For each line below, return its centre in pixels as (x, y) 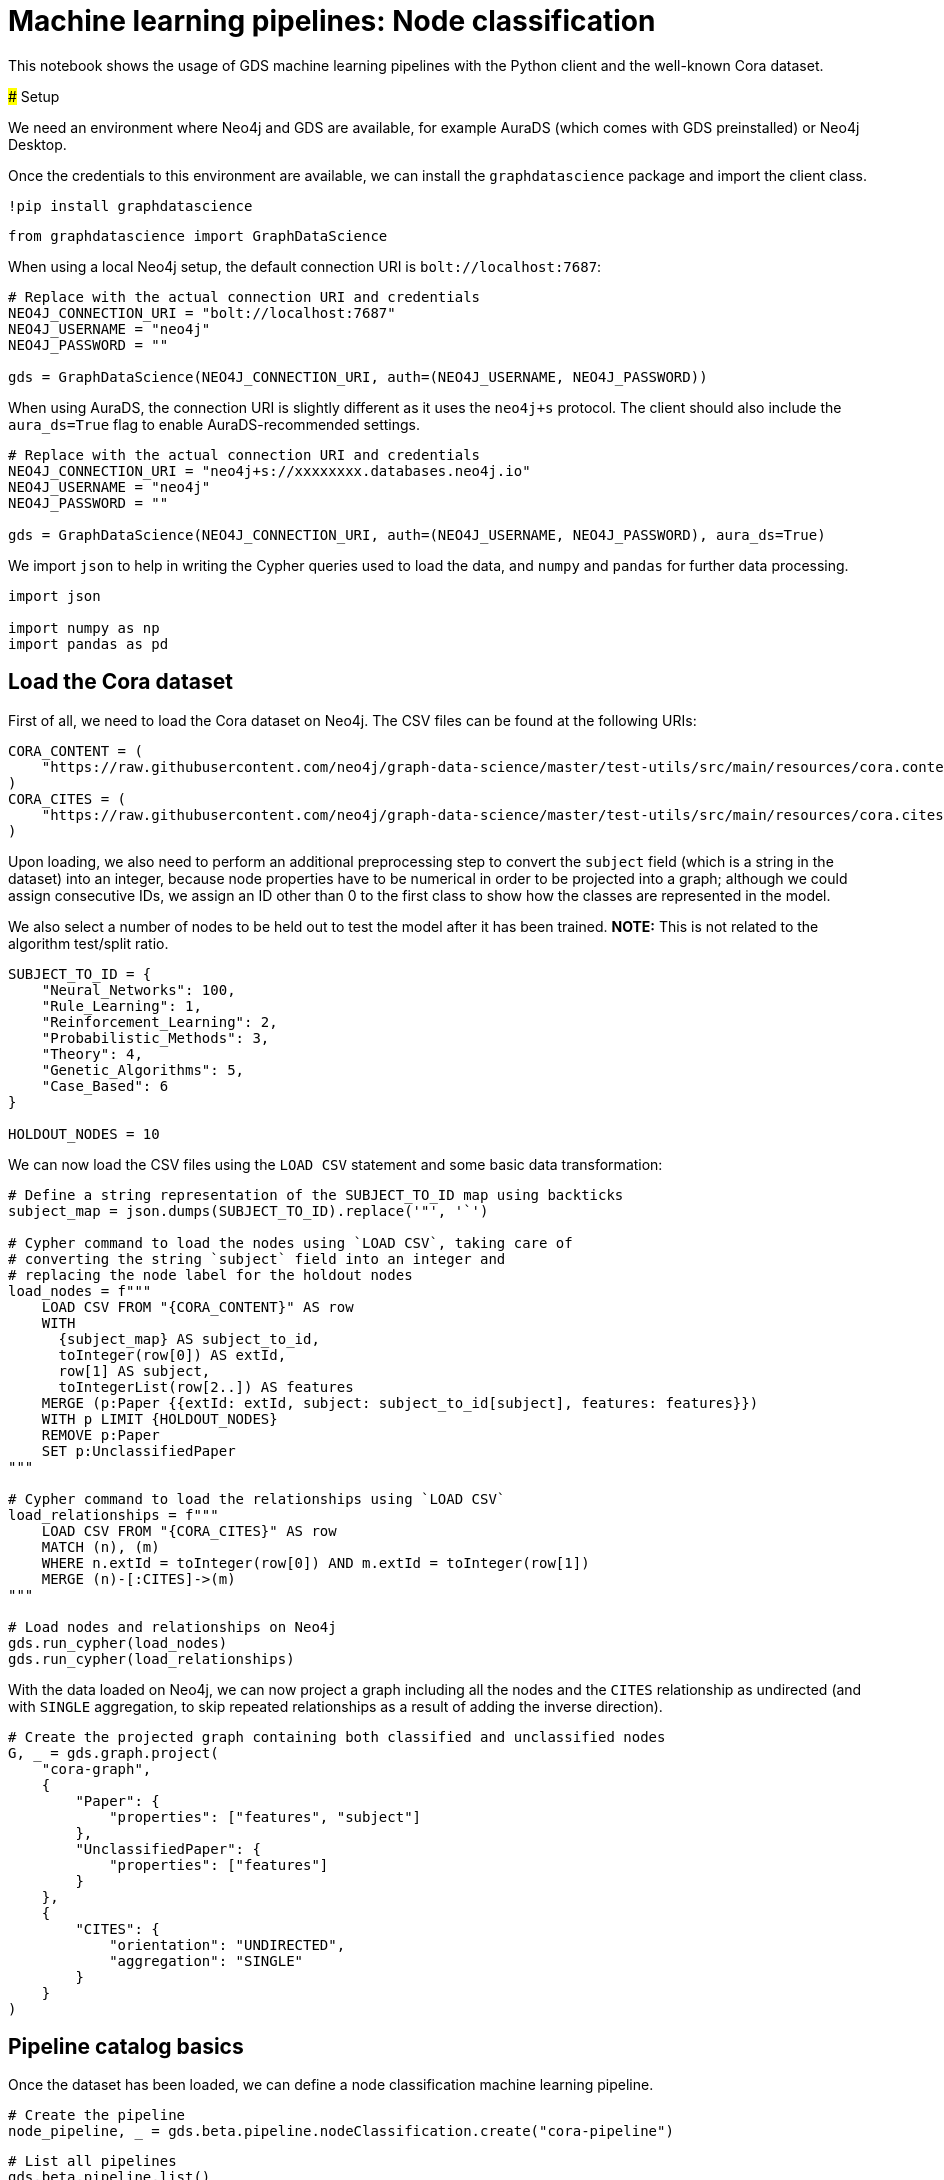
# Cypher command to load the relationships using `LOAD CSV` (257, 1498)
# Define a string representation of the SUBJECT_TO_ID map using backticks (316, 1194)
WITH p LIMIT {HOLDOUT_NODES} (159, 1418)
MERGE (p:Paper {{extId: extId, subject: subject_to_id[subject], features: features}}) (400, 1402)
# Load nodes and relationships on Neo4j (172, 1626)
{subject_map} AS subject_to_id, (189, 1338)
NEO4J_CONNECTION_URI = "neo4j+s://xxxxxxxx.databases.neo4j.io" (269, 470)
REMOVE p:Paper (100, 1434)
